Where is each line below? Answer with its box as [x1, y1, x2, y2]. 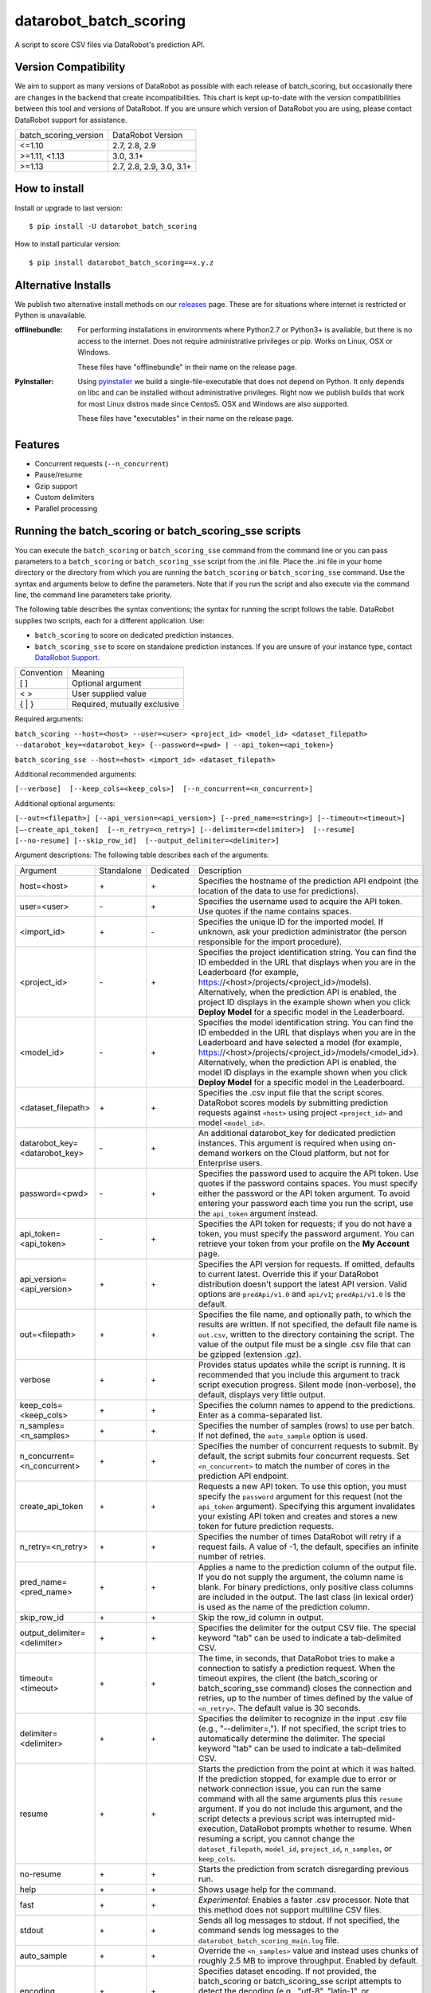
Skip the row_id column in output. [198, 1611, 324, 1622]
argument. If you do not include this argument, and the [198, 1802, 403, 1814]
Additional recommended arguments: [14, 769, 137, 779]
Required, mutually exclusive [72, 698, 179, 710]
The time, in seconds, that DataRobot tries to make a [198, 1653, 395, 1664]
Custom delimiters [34, 493, 95, 502]
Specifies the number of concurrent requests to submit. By [198, 1440, 419, 1451]
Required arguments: [14, 714, 84, 724]
